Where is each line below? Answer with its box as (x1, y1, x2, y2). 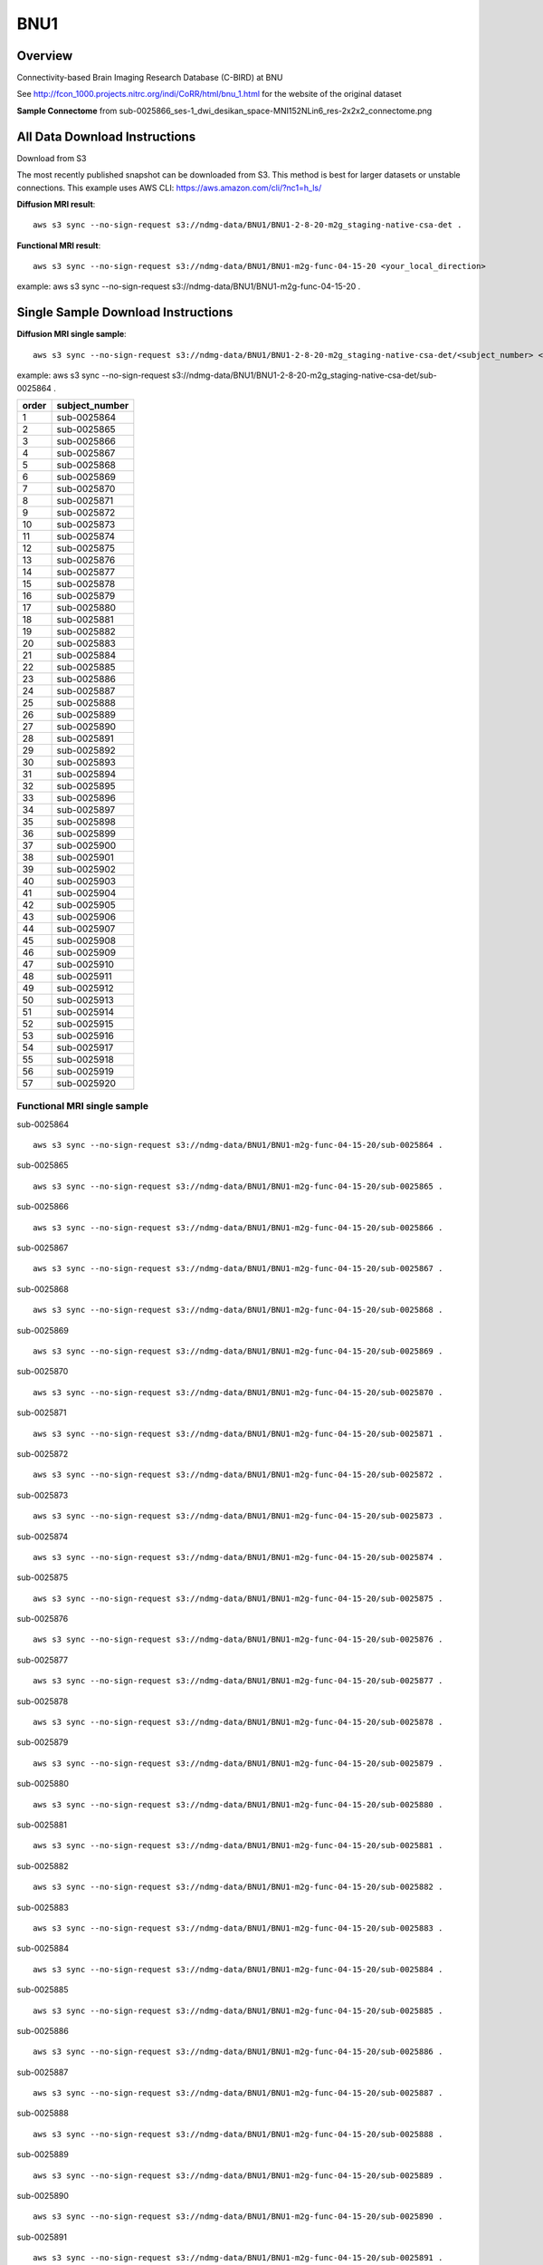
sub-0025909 (56, 946, 117, 959)
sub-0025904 (56, 886, 117, 899)
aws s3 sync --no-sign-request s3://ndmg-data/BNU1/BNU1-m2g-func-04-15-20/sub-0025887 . (33, 2088, 443, 2098)
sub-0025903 (56, 874, 117, 887)
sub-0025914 (56, 1006, 115, 1018)
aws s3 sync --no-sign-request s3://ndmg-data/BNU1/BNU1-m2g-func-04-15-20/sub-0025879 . (33, 1758, 443, 1769)
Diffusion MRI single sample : (16, 329, 127, 340)
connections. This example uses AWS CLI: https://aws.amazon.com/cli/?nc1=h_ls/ (16, 182, 322, 193)
